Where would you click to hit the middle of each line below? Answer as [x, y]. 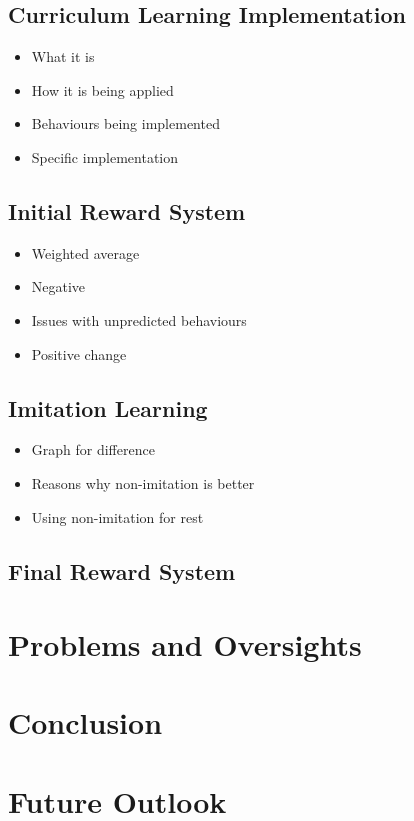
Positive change [79, 353]
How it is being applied [102, 89]
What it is [63, 56]
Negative [58, 286]
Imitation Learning [108, 407]
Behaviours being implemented [125, 123]
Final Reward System [122, 570]
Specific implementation [105, 156]
